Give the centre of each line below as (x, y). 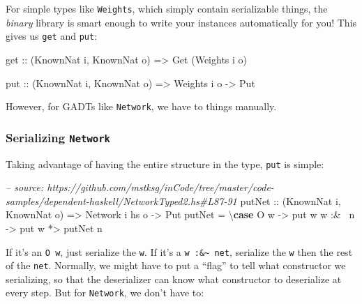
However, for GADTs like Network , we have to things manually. (141, 106)
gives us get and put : (52, 36)
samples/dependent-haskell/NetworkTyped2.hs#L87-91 (121, 200)
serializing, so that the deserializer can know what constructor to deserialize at (174, 279)
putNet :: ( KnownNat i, (291, 200)
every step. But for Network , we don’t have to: (105, 292)
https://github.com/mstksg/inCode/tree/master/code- (160, 187)
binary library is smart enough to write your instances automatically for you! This (181, 22)
